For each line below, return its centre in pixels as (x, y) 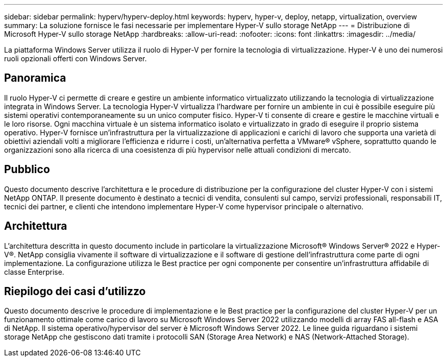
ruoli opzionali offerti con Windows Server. (76, 58)
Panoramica (35, 78)
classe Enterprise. (34, 272)
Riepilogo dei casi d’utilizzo (75, 291)
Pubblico (27, 170)
